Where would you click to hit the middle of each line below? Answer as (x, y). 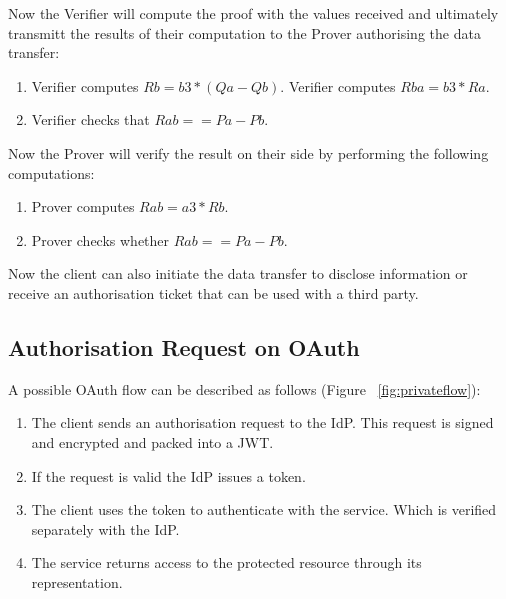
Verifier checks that (90, 119)
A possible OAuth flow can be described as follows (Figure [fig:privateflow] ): (244, 388)
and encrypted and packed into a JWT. (152, 441)
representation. (77, 581)
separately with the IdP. (105, 528)
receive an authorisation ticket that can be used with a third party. (213, 292)
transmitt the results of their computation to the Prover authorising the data (244, 32)
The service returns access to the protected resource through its (226, 562)
